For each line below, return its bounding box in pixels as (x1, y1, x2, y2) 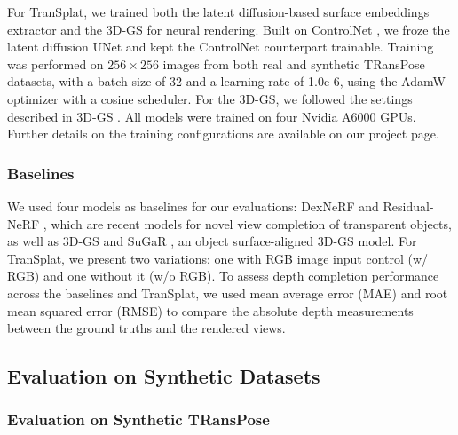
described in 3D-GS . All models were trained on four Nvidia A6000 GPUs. (7, 107, 416, 125)
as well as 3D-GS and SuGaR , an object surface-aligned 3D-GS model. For (7, 232, 417, 250)
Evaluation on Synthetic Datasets (7, 362, 320, 390)
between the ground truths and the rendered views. (7, 319, 286, 337)
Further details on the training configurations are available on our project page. (7, 124, 439, 143)
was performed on (7, 54, 104, 73)
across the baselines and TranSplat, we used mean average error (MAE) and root (7, 283, 448, 302)
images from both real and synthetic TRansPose (162, 54, 425, 73)
